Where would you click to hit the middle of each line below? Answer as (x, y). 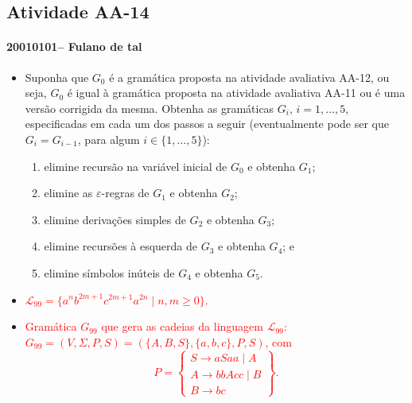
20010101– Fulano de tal (74, 46)
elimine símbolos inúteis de (109, 272)
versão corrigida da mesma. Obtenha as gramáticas (150, 108)
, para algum (109, 139)
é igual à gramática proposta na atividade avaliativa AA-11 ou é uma (236, 93)
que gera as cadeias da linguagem (182, 326)
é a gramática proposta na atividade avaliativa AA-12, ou (249, 77)
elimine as (68, 193)
